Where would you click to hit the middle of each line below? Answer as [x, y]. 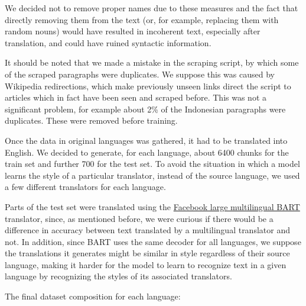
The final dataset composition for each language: [93, 296]
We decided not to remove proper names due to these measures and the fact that [152, 8]
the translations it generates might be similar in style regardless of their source [147, 253]
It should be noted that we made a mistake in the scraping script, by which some [152, 62]
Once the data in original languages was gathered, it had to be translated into [146, 140]
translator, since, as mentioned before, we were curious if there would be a [139, 218]
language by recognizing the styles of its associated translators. [118, 276]
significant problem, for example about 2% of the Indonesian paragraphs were [145, 109]
